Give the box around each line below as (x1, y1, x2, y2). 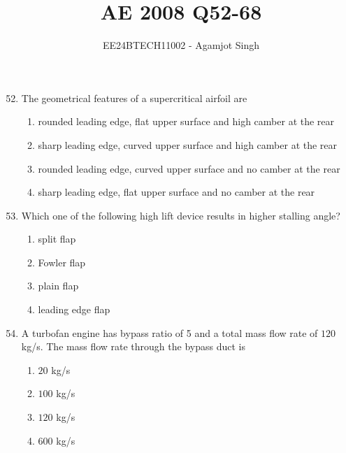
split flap (38, 231, 76, 246)
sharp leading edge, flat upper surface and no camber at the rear (38, 185, 315, 199)
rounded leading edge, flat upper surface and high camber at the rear (38, 114, 335, 129)
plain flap (38, 278, 79, 293)
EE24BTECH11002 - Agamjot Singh (102, 38, 259, 52)
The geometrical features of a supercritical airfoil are (21, 90, 247, 105)
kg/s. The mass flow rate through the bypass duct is (21, 339, 245, 354)
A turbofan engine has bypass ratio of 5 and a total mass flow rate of (21, 325, 318, 340)
